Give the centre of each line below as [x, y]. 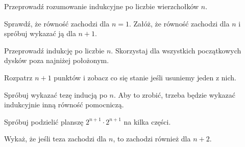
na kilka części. [147, 121]
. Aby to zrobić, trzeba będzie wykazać [175, 94]
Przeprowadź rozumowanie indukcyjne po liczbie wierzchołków [102, 6]
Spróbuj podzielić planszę [44, 121]
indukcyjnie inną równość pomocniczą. [64, 105]
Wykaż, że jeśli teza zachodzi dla [55, 139]
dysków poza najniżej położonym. [57, 60]
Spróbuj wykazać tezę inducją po [56, 94]
